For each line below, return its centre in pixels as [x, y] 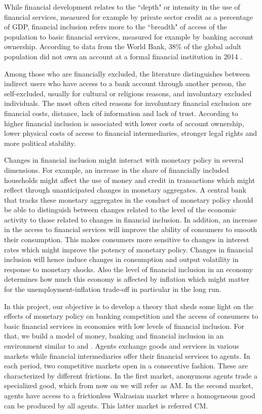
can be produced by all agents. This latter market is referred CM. [106, 405]
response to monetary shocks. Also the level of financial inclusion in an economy [128, 269]
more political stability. [40, 143]
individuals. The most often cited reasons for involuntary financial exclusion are [128, 103]
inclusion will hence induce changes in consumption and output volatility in [121, 259]
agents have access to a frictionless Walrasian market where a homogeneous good [130, 395]
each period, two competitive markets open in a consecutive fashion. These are [126, 366]
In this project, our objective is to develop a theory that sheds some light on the [129, 306]
